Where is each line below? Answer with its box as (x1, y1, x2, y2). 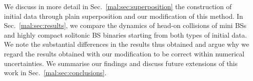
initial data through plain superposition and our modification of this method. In (4, 11, 243, 21)
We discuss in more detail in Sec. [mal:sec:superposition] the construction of (4, 1, 232, 11)
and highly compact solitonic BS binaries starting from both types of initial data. (4, 29, 247, 40)
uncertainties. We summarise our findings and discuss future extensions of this (4, 58, 238, 68)
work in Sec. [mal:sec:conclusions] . (4, 67, 107, 78)
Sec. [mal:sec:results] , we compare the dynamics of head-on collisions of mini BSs (4, 20, 247, 30)
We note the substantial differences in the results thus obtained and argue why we (4, 39, 250, 49)
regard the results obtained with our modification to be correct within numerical (4, 48, 245, 58)
